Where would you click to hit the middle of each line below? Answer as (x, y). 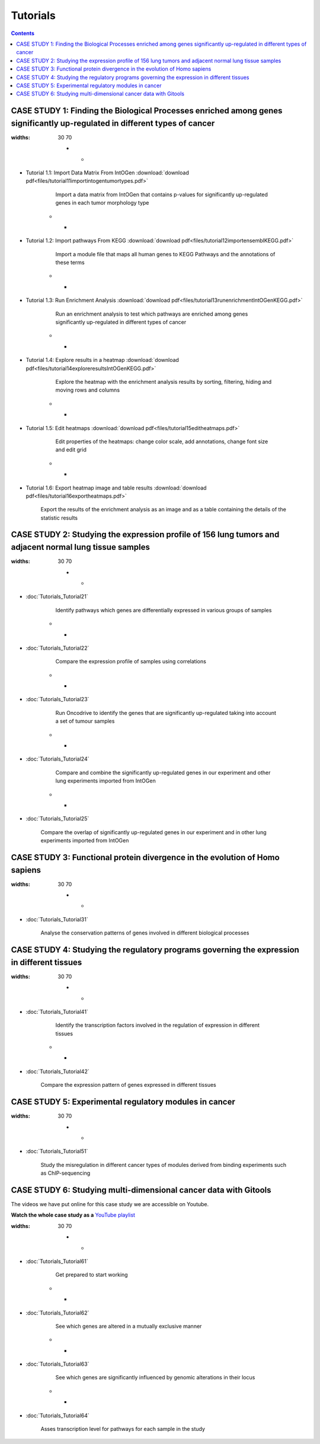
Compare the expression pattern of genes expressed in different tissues (128, 1085)
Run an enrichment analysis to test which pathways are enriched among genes (152, 314)
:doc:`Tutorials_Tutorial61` (57, 1261)
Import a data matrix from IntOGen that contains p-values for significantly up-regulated (161, 194)
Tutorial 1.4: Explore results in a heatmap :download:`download (102, 360)
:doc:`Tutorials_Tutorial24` (57, 759)
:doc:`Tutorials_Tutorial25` (57, 819)
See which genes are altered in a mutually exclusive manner (129, 1326)
